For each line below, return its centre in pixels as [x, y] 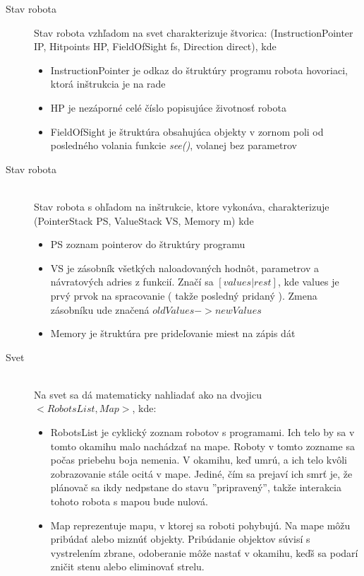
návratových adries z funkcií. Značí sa [132, 282]
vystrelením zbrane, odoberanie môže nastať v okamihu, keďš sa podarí [204, 552]
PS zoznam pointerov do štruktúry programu [148, 244]
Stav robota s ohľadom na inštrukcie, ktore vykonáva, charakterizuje [182, 206]
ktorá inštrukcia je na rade [108, 84]
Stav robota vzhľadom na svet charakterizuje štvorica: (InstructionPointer [194, 32]
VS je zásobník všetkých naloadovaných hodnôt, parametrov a [184, 268]
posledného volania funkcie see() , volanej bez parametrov [174, 145]
